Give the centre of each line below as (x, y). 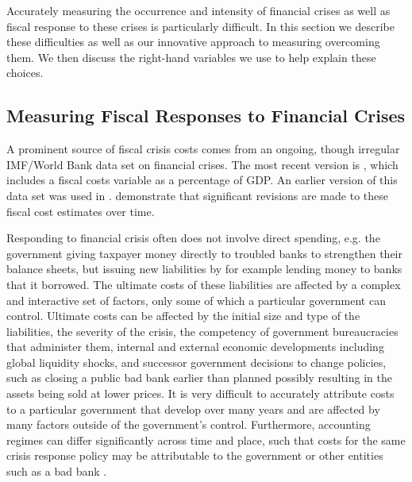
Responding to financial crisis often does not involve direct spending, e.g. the (193, 238)
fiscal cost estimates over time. (81, 211)
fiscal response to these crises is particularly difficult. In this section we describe (200, 26)
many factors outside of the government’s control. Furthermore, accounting (189, 424)
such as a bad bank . (57, 471)
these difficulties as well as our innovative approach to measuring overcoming (193, 42)
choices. (25, 73)
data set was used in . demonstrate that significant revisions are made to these (197, 195)
